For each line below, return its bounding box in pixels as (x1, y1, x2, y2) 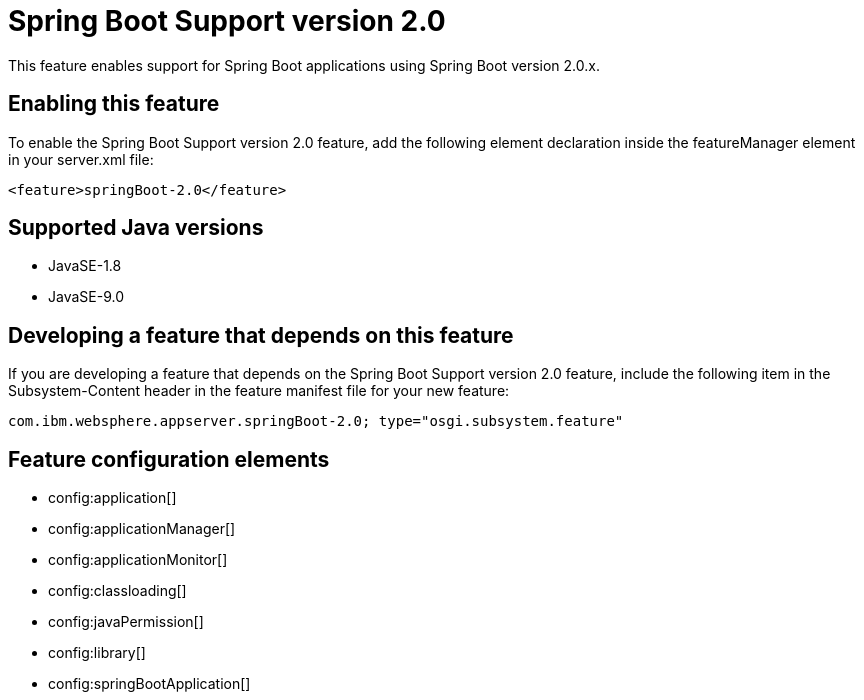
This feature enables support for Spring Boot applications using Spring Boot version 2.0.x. (8, 56, 600, 74)
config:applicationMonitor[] (48, 551, 228, 569)
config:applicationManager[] (48, 520, 236, 538)
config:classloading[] (48, 582, 187, 600)
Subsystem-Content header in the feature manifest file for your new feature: (8, 382, 510, 400)
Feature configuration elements (8, 446, 330, 472)
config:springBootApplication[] (48, 675, 251, 693)
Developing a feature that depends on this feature (8, 322, 514, 348)
